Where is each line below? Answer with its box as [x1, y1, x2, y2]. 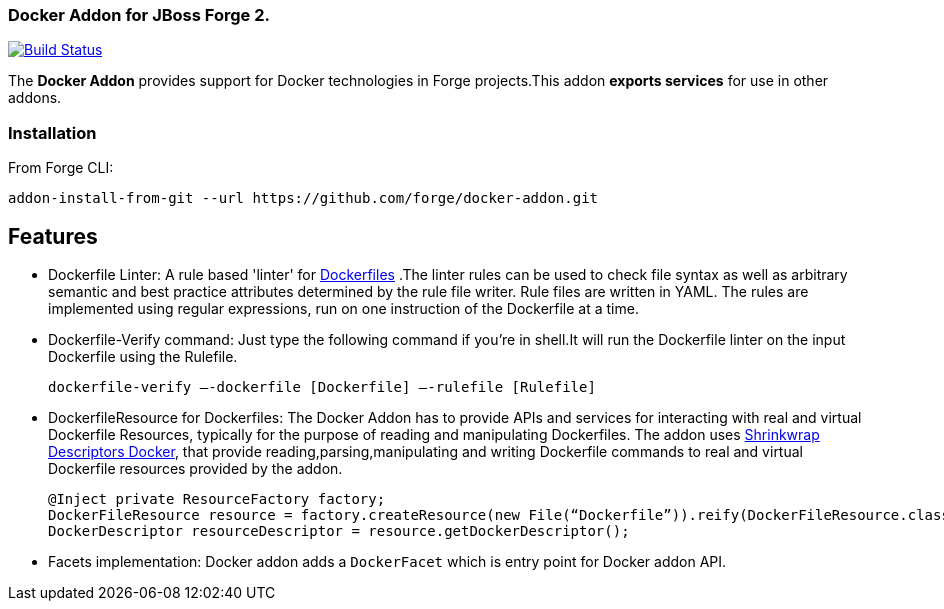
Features [8, 223, 98, 249]
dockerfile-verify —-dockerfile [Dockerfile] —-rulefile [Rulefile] [48, 378, 596, 395]
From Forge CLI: [8, 159, 114, 177]
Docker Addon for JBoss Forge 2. [8, 5, 270, 25]
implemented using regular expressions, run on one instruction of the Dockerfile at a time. [48, 299, 639, 317]
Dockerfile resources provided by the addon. [48, 459, 343, 477]
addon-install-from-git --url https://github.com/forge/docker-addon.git [8, 190, 599, 207]
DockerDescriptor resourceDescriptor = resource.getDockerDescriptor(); [48, 522, 630, 539]
